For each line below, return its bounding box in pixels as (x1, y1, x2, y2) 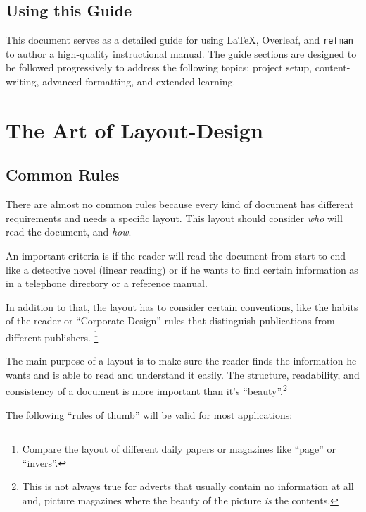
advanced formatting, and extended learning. (42, 74, 236, 89)
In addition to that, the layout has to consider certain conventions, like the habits (6, 299, 358, 314)
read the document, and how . (6, 224, 132, 239)
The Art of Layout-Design (6, 115, 263, 144)
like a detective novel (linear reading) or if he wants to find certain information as (6, 262, 358, 276)
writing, (6, 74, 39, 89)
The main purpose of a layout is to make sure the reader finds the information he (6, 353, 357, 368)
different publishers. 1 (6, 327, 99, 344)
